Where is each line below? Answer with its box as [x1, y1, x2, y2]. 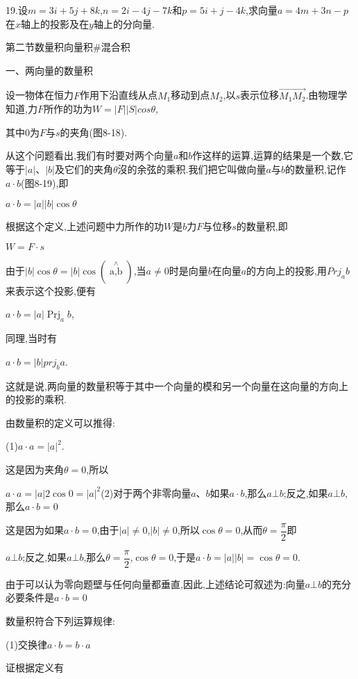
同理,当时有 [6, 331, 57, 345]
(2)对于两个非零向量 [101, 485, 191, 500]
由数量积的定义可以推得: [6, 415, 115, 430]
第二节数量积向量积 [6, 40, 93, 54]
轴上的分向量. [93, 16, 155, 31]
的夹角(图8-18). [60, 124, 128, 139]
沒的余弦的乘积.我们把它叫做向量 [117, 161, 266, 176]
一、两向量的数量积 [6, 63, 93, 77]
